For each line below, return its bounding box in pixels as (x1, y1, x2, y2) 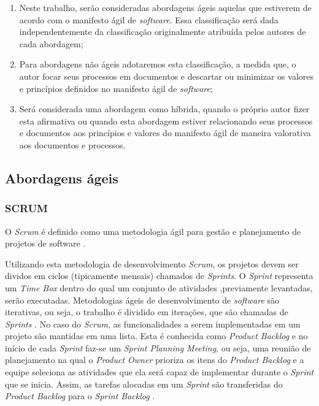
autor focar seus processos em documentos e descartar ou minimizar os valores (19, 69, 314, 82)
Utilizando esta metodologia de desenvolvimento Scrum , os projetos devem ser (5, 257, 299, 270)
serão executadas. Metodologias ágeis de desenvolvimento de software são (5, 293, 280, 306)
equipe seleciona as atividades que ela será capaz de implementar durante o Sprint (5, 366, 314, 378)
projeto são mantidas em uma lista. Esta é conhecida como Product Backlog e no (5, 329, 308, 342)
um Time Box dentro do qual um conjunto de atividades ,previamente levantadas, (5, 281, 313, 294)
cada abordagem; (19, 37, 83, 50)
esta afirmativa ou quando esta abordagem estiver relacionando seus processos (19, 114, 313, 127)
